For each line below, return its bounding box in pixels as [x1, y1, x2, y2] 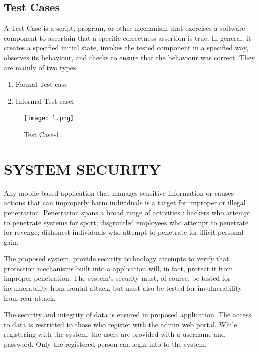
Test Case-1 [24, 129, 60, 140]
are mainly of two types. [4, 62, 78, 72]
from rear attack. [4, 292, 56, 303]
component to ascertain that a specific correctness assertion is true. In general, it [4, 32, 251, 43]
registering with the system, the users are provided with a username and [4, 329, 225, 339]
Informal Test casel [15, 95, 74, 106]
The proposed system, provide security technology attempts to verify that [4, 253, 229, 264]
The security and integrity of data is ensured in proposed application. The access [4, 309, 251, 320]
